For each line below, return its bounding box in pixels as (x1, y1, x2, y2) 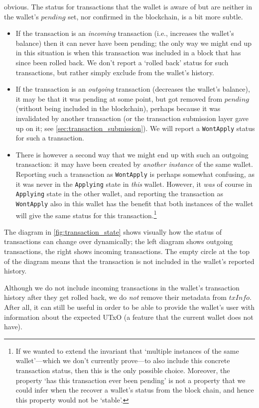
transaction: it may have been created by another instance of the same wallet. (15, 159, 253, 169)
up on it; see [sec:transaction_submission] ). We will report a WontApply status (15, 123, 255, 133)
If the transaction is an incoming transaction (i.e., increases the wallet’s (15, 28, 234, 38)
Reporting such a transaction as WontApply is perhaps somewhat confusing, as (15, 168, 255, 179)
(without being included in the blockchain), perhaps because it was (15, 103, 221, 114)
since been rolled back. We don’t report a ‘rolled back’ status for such (15, 57, 229, 67)
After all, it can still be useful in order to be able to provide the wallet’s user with (4, 302, 255, 312)
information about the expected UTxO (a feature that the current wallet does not (4, 311, 254, 322)
